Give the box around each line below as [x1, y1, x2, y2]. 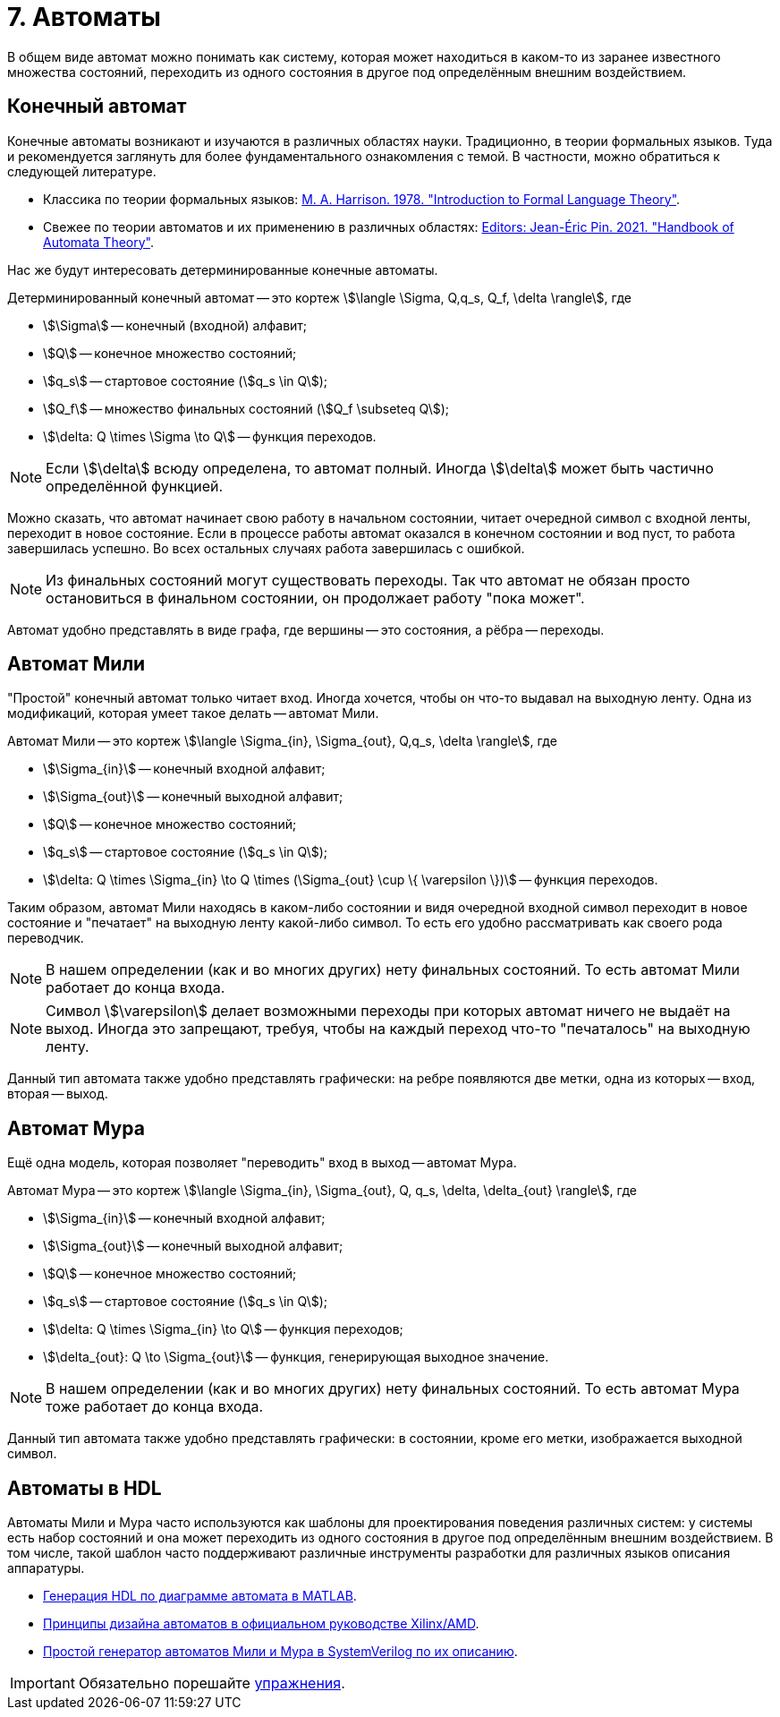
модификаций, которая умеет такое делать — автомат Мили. [7, 705, 379, 722]
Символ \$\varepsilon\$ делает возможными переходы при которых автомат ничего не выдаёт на [46, 1002, 731, 1021]
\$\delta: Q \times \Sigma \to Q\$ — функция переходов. [43, 428, 377, 444]
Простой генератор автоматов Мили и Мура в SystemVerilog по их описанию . [43, 1644, 518, 1660]
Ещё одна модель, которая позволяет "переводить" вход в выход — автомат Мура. [7, 1155, 517, 1171]
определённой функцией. [46, 476, 224, 495]
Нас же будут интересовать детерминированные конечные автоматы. [7, 261, 438, 278]
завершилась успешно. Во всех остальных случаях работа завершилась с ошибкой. [7, 540, 525, 556]
